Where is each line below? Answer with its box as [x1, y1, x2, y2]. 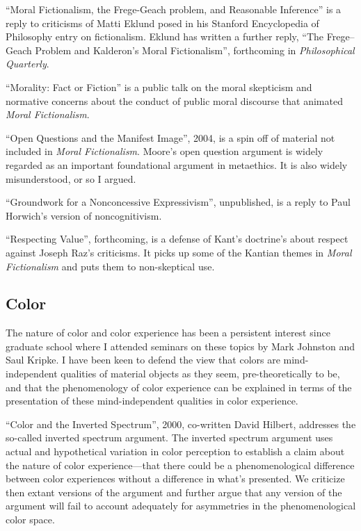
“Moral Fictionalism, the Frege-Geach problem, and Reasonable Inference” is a [6, 2, 342, 16]
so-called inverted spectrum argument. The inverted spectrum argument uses [6, 430, 333, 445]
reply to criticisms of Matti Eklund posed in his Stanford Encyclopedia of [6, 15, 319, 30]
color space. [6, 512, 55, 527]
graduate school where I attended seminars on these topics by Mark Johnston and [6, 338, 355, 353]
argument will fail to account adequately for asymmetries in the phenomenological [6, 498, 356, 513]
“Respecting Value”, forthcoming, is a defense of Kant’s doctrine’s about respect [6, 231, 348, 246]
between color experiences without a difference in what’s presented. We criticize [6, 471, 345, 486]
